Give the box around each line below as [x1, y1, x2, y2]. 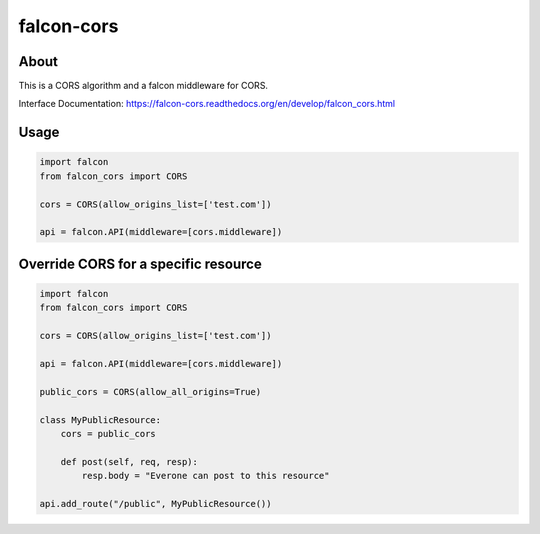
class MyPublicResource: [39, 414, 162, 425]
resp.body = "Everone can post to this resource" [81, 470, 330, 482]
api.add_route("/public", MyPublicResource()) [39, 498, 272, 509]
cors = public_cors [60, 428, 157, 439]
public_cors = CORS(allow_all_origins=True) [39, 386, 262, 397]
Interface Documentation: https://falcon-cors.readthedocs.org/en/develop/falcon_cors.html [18, 98, 395, 110]
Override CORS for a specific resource [18, 255, 262, 272]
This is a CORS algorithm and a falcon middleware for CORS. [18, 80, 269, 92]
